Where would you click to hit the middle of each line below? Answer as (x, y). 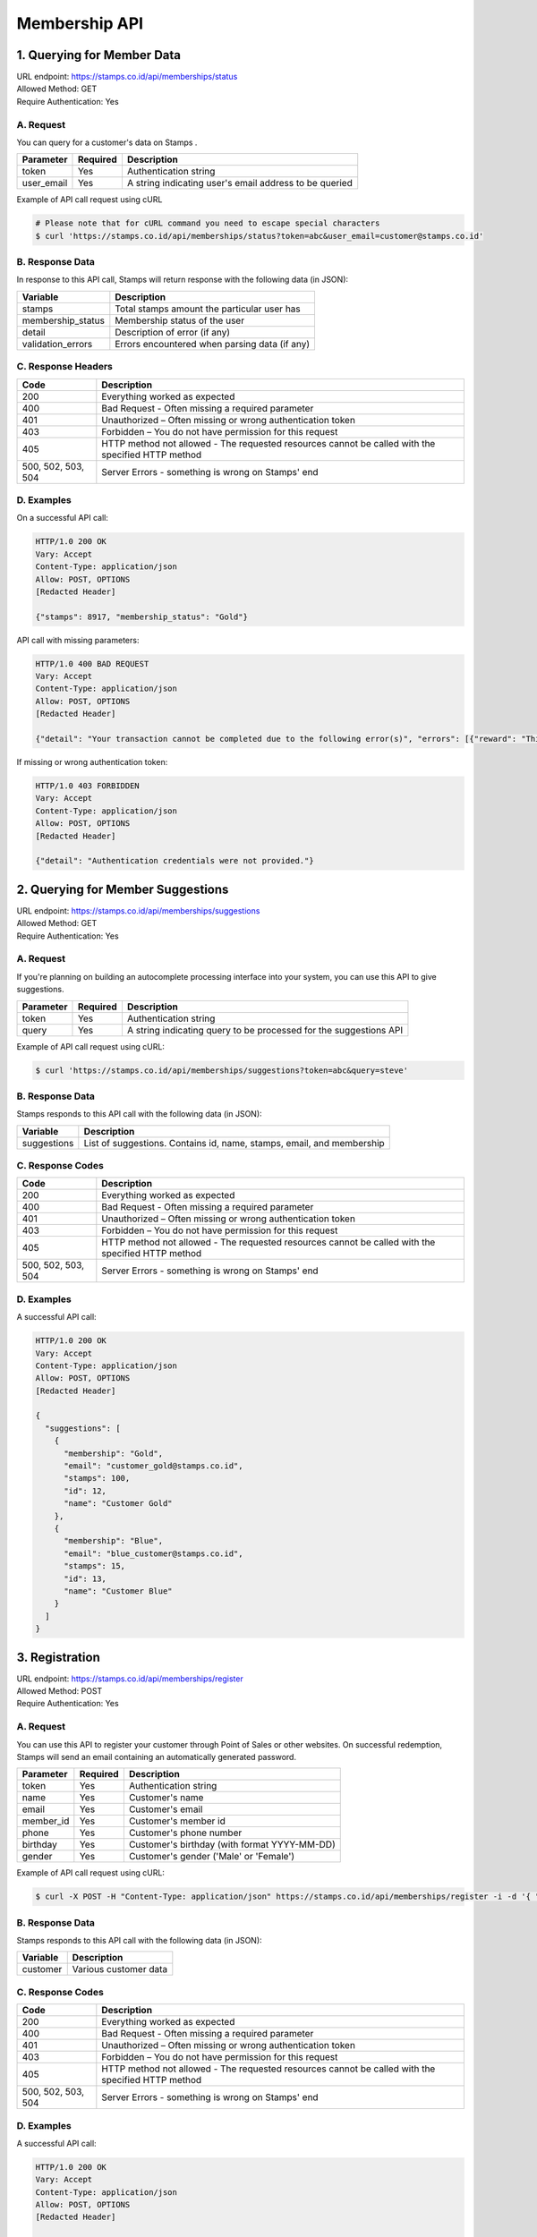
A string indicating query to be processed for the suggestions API (265, 1030)
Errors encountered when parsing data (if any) (213, 344)
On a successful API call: (63, 518)
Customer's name (166, 1798)
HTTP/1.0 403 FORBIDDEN (88, 786)
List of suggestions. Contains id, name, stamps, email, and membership (234, 1143)
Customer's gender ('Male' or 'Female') (212, 1857)
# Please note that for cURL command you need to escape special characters (208, 223)
